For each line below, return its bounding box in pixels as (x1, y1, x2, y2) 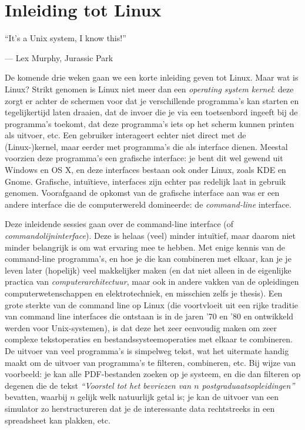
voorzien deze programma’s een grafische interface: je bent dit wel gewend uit (5, 152, 283, 164)
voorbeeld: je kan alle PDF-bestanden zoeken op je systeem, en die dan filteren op (5, 368, 301, 380)
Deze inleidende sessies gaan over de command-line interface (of (5, 218, 234, 230)
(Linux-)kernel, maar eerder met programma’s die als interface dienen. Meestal (5, 140, 288, 152)
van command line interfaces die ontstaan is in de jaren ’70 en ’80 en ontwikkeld (5, 310, 294, 322)
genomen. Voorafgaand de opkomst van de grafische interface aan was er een (5, 186, 280, 199)
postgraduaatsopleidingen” (202, 379, 295, 391)
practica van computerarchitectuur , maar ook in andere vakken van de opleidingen (5, 275, 299, 288)
